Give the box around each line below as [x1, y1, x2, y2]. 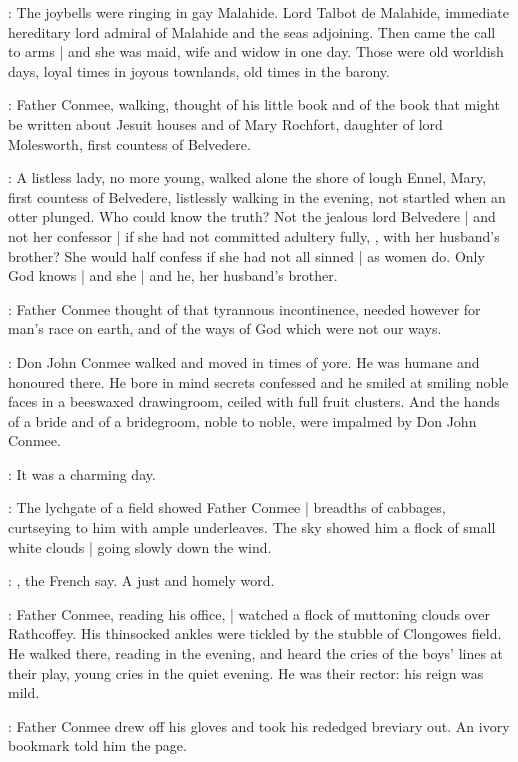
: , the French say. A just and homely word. [8, 570, 275, 591]
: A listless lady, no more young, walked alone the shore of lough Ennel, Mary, [8, 167, 487, 188]
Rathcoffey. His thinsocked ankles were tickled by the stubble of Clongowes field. [8, 623, 502, 644]
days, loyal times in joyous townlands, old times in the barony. [8, 60, 390, 81]
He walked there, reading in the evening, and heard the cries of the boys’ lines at [8, 643, 504, 664]
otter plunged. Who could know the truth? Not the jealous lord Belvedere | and [8, 206, 496, 227]
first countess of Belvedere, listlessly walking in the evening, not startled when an [8, 186, 506, 207]
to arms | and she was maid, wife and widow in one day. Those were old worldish [8, 41, 504, 62]
